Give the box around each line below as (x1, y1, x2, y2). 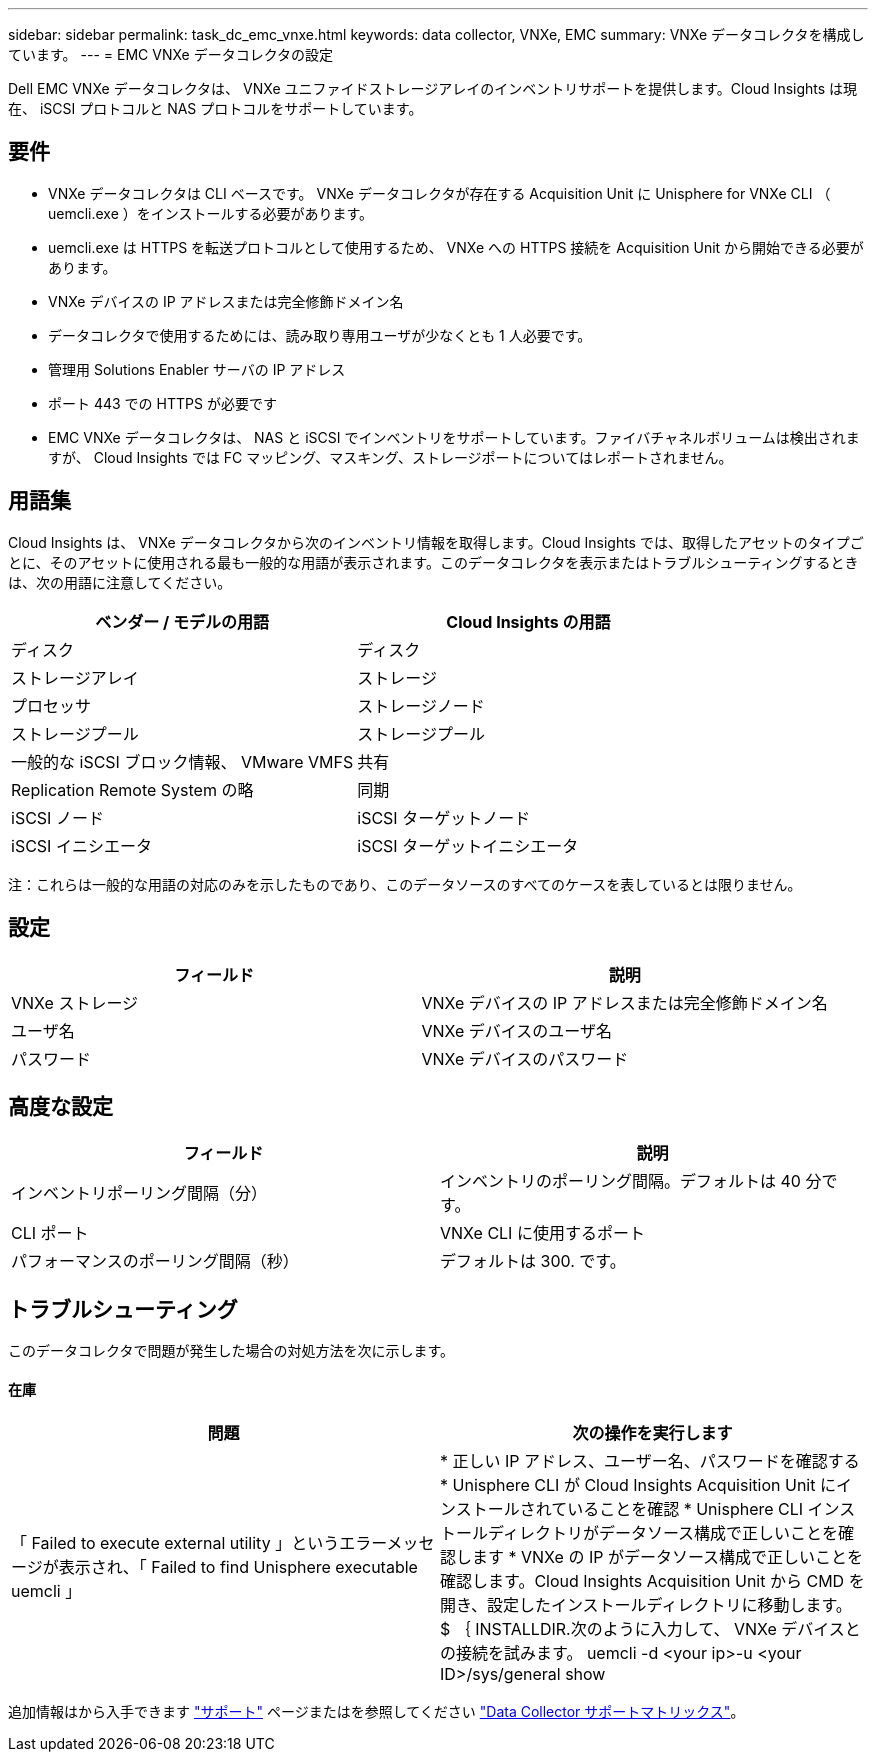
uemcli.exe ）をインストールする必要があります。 (48, 204, 374, 222)
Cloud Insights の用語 (446, 611, 611, 632)
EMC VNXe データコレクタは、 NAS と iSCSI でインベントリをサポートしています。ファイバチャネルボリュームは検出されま (48, 428, 860, 446)
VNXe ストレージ (11, 992, 139, 1013)
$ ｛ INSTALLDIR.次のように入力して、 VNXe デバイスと (440, 1619, 861, 1640)
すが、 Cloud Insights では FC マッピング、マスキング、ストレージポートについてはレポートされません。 (48, 448, 733, 466)
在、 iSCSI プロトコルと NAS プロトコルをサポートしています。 (8, 100, 423, 117)
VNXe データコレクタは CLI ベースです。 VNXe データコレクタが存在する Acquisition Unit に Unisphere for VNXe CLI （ (48, 184, 831, 202)
